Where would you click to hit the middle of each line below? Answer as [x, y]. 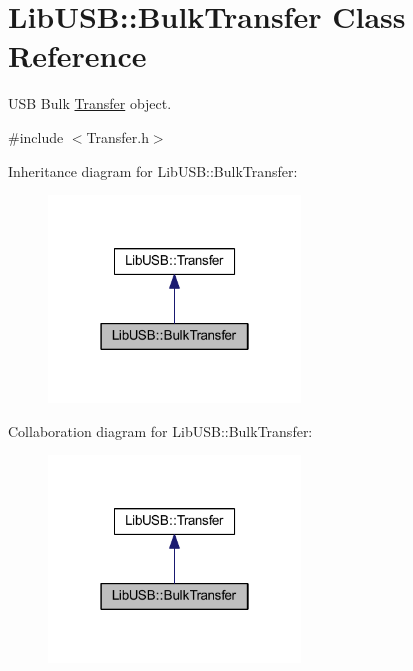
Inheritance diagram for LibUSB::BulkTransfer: [153, 170]
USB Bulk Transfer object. [90, 103]
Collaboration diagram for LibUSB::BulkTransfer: [160, 430]
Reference [77, 55]
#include [36, 136]
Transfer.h [117, 136]
